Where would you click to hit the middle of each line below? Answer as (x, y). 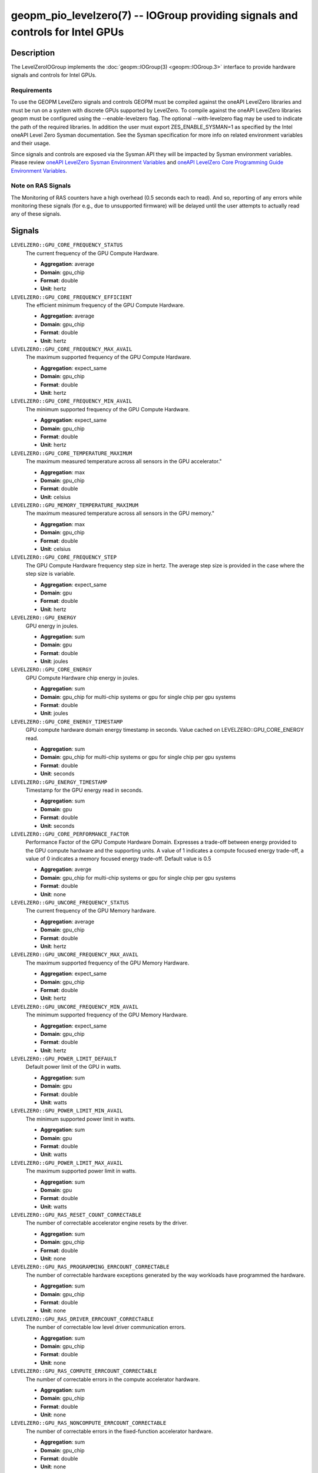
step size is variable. (51, 574)
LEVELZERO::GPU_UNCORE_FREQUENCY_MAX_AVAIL (74, 955)
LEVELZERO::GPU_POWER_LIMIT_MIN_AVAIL (67, 1111)
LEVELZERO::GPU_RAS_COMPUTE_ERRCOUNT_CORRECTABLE (84, 1371)
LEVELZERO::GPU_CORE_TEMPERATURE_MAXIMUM (72, 453)
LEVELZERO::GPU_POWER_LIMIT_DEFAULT (64, 1059)
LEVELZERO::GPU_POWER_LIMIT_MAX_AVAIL (67, 1163)
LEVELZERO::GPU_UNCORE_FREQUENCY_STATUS (70, 903)
